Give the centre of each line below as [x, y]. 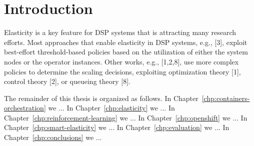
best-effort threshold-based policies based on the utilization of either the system [126, 52]
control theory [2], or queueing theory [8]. [67, 81]
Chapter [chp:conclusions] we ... [53, 137]
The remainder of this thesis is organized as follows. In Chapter [101, 98]
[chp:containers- [226, 98]
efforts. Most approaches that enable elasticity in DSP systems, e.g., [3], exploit [126, 42]
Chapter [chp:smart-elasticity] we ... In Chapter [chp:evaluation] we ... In [117, 127]
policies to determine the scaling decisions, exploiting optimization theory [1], [122, 71]
